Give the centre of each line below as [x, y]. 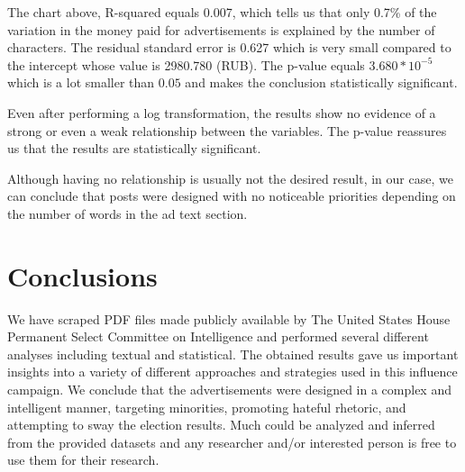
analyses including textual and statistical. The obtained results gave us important [233, 354]
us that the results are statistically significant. [134, 148]
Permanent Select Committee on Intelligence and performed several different [218, 336]
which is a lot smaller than [81, 82]
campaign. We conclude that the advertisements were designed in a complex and [229, 390]
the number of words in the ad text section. [128, 213]
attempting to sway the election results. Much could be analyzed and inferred [221, 425]
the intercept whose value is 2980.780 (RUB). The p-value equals [186, 64]
